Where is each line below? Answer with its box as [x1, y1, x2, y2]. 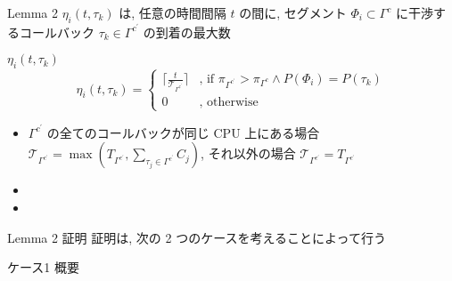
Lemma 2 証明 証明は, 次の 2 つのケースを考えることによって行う [7, 228, 386, 246]
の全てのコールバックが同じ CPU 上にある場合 [46, 123, 320, 141]
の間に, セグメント [239, 4, 347, 21]
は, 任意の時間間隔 [119, 4, 226, 21]
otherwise [206, 95, 259, 108]
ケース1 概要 [7, 258, 79, 277]
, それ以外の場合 [201, 144, 296, 163]
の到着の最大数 [143, 22, 231, 41]
